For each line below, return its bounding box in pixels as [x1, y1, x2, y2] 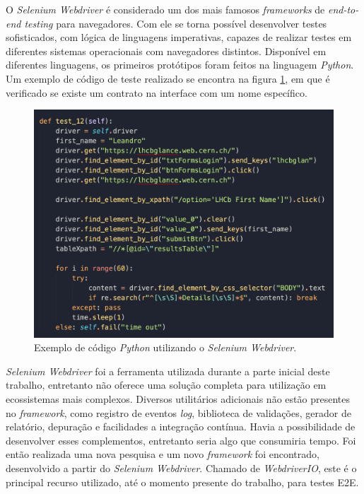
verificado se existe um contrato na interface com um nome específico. [6, 85, 307, 100]
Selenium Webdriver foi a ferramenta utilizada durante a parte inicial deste [6, 363, 330, 378]
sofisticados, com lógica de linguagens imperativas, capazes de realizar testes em [6, 30, 352, 45]
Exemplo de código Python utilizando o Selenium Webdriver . [34, 340, 297, 355]
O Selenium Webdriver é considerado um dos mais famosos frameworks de [6, 2, 325, 16]
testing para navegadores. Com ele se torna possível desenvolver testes [24, 16, 327, 30]
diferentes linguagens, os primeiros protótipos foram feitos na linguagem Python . [6, 57, 354, 72]
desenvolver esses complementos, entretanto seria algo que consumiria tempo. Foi [6, 433, 356, 447]
